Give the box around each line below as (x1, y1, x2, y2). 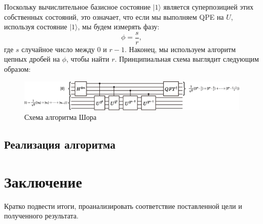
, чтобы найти (66, 54, 109, 64)
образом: (4, 64, 31, 74)
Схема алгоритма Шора (24, 112, 97, 122)
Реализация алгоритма (4, 137, 116, 152)
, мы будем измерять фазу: (78, 21, 160, 32)
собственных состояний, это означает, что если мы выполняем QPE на (4, 11, 224, 22)
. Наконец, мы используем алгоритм (124, 43, 236, 54)
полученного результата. (4, 210, 79, 221)
